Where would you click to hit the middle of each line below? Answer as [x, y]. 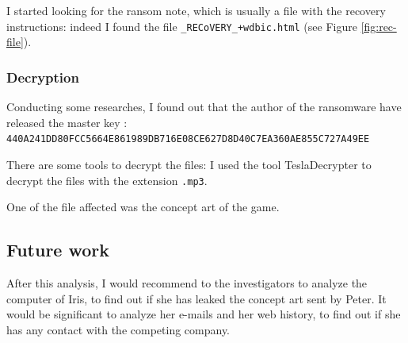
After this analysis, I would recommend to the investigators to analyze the [187, 282]
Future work [58, 250]
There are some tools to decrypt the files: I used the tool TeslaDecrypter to [189, 164]
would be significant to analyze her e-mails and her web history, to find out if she [204, 314]
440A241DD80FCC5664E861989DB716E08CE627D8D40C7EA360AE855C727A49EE [188, 139]
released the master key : [67, 122]
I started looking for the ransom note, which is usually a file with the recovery [196, 10]
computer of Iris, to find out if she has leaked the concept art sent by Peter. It [196, 298]
